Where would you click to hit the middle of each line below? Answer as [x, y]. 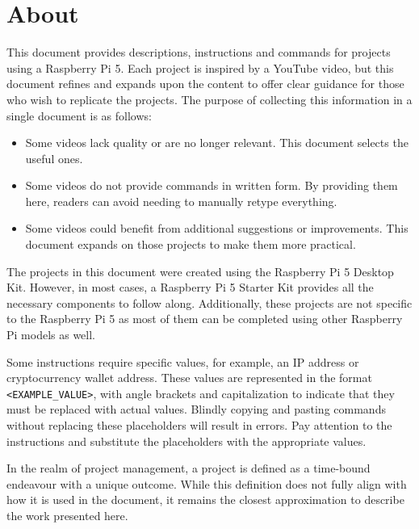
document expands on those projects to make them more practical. [191, 244]
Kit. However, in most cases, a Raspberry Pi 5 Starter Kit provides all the [190, 287]
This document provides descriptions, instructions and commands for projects [199, 52]
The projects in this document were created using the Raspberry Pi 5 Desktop [200, 271]
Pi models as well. [51, 335]
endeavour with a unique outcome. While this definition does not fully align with [207, 483]
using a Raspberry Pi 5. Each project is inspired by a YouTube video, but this [200, 67]
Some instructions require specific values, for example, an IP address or [183, 361]
